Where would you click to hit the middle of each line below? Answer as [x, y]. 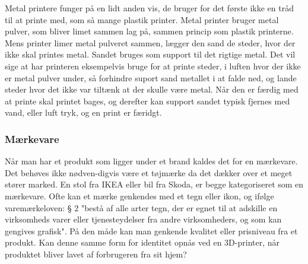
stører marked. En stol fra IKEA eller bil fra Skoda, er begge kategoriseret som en [154, 184]
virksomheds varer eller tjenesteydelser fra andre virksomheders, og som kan [143, 219]
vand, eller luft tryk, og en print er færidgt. [83, 112]
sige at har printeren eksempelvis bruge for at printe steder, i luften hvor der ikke [153, 66]
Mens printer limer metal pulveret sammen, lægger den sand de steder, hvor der [150, 42]
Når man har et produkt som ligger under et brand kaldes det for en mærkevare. [151, 161]
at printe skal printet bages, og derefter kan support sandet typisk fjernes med [147, 101]
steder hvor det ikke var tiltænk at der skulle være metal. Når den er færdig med [152, 89]
